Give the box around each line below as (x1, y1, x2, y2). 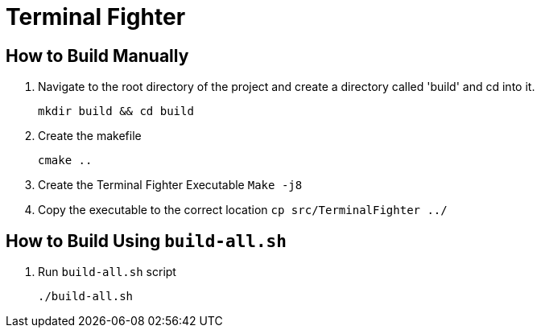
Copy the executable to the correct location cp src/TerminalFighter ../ (38, 203, 448, 217)
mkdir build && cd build (38, 105, 194, 118)
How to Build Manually (6, 45, 189, 66)
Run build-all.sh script (38, 265, 176, 279)
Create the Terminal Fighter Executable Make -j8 (38, 178, 303, 192)
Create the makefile (38, 129, 142, 143)
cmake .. (38, 154, 93, 167)
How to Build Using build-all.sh (6, 230, 287, 251)
